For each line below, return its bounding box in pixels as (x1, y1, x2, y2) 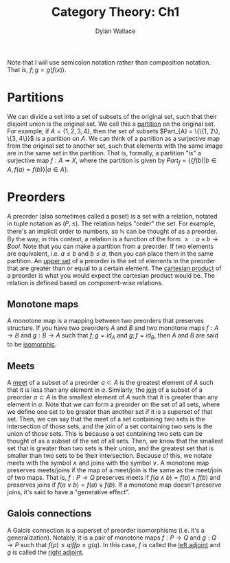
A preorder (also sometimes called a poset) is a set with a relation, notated (7, 212, 218, 220)
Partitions (7, 90, 64, 105)
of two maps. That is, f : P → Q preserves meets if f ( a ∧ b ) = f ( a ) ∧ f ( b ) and (7, 474, 221, 482)
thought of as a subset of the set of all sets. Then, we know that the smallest (7, 437, 223, 445)
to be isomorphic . (7, 340, 57, 349)
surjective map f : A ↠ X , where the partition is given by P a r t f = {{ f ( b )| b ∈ (7, 156, 217, 166)
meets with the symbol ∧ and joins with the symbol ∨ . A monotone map (7, 459, 209, 467)
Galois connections (7, 508, 92, 520)
